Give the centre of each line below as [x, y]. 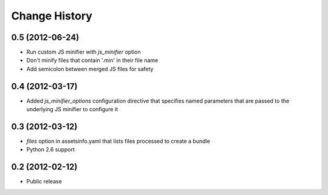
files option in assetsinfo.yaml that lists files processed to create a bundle [118, 141]
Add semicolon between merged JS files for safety [90, 69]
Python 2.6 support [51, 149]
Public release [44, 182]
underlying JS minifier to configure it [72, 109]
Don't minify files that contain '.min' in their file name [92, 60]
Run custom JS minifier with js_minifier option [84, 52]
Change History [52, 16]
